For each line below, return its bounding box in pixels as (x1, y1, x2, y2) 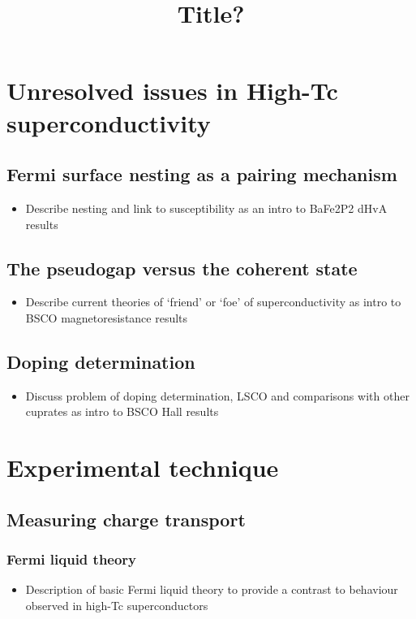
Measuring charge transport (6, 506, 246, 531)
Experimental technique (6, 451, 279, 484)
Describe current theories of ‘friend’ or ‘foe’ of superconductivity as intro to (25, 293, 401, 310)
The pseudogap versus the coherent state (6, 255, 358, 280)
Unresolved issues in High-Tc (6, 74, 338, 107)
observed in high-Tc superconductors (25, 596, 208, 613)
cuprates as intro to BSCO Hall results (25, 403, 219, 420)
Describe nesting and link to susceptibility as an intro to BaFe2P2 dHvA (25, 199, 388, 216)
